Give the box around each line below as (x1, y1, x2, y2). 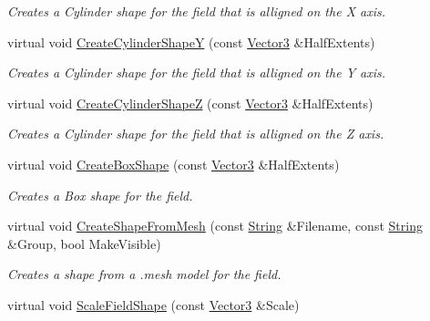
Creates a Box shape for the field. (7, 185, 193, 204)
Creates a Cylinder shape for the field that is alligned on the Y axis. (7, 63, 386, 82)
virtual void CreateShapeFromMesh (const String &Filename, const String (7, 216, 423, 235)
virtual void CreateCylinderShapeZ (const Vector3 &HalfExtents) (7, 93, 374, 112)
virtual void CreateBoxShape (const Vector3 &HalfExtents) (7, 154, 340, 173)
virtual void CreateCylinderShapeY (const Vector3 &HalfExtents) (7, 32, 375, 51)
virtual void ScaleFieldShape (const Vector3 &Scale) (7, 295, 300, 314)
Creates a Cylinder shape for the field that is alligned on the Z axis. (7, 124, 384, 143)
